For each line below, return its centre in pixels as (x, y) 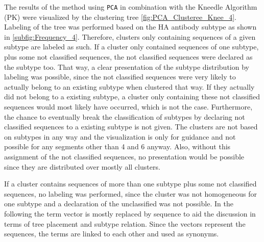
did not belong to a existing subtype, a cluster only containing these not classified (132, 97)
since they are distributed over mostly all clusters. (82, 166)
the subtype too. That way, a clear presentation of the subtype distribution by (127, 66)
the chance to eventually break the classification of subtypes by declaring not (125, 116)
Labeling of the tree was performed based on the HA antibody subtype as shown (130, 27)
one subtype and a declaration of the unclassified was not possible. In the (119, 204)
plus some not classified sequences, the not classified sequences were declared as (128, 57)
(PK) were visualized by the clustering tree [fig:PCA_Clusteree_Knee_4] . (121, 17)
